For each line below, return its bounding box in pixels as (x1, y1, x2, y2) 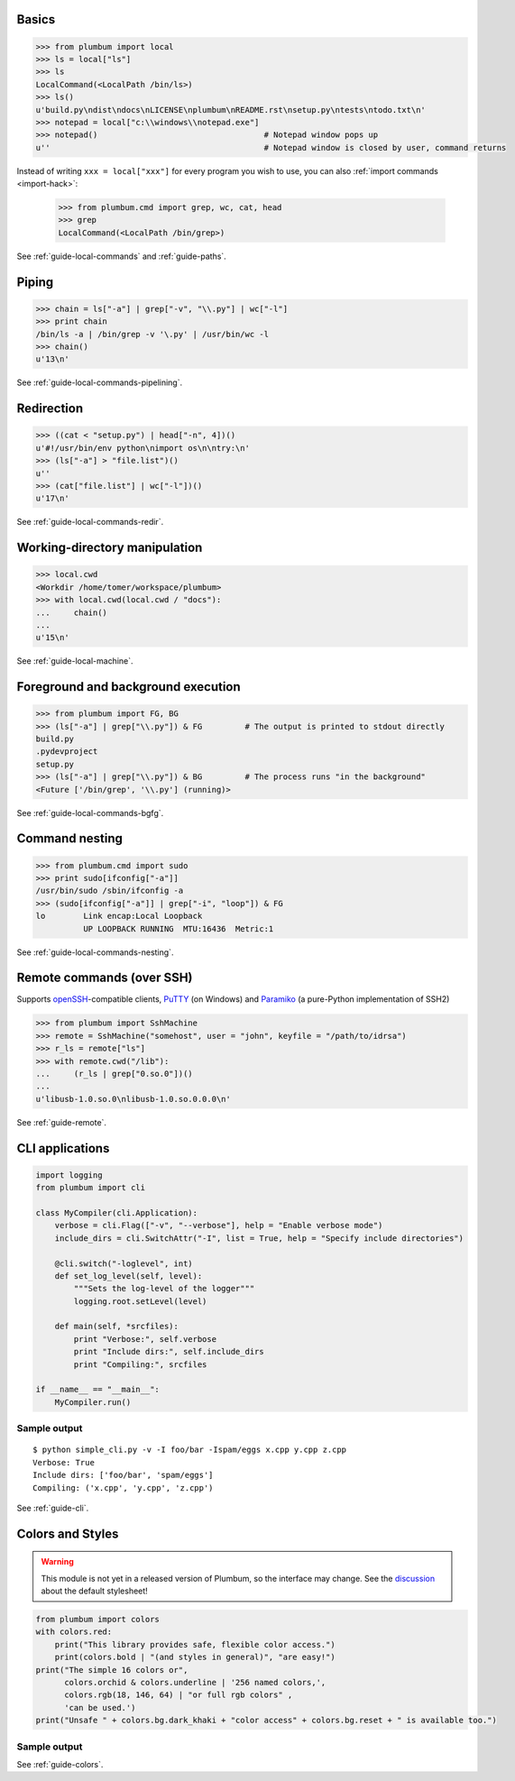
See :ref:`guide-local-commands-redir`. (16, 517, 164, 528)
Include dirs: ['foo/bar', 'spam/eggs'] (32, 1470, 214, 1481)
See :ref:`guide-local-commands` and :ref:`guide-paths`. (16, 251, 227, 262)
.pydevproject (35, 747, 98, 757)
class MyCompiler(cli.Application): (35, 1207, 198, 1217)
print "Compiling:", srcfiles (73, 1359, 207, 1370)
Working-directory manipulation (16, 540, 203, 555)
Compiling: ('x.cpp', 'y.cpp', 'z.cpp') (32, 1483, 214, 1492)
